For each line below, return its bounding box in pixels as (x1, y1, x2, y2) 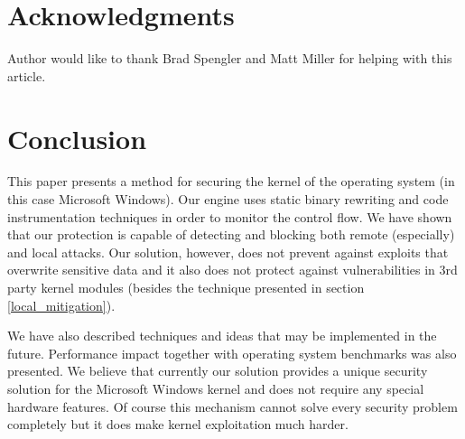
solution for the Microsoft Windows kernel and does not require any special (7, 378, 424, 397)
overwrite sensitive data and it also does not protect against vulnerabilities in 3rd (7, 260, 458, 279)
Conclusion (7, 119, 147, 156)
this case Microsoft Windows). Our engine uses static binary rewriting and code (7, 190, 449, 209)
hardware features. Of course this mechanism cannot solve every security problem (7, 397, 458, 416)
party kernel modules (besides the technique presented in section (7, 278, 365, 296)
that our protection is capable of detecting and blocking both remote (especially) (7, 225, 455, 244)
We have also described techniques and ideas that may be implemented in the (7, 326, 437, 345)
